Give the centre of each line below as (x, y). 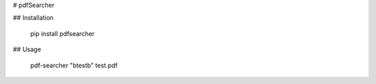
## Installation (33, 18)
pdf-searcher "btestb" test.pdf (74, 65)
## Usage (27, 49)
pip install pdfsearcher (63, 33)
